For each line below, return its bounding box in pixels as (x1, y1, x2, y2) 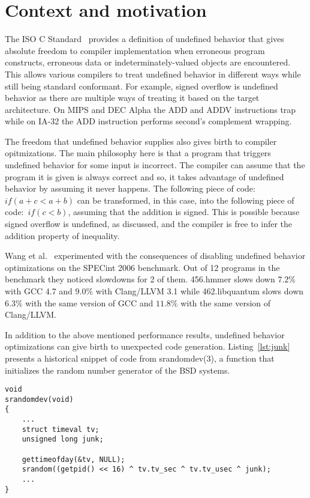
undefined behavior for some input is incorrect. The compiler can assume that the (5, 159, 305, 171)
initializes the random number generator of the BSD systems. (5, 363, 230, 376)
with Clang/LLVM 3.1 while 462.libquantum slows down (95, 285, 304, 297)
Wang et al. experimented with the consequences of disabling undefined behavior (5, 249, 306, 262)
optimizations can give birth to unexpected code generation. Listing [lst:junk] (5, 340, 290, 353)
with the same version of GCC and (25, 296, 154, 309)
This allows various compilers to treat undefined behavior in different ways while (5, 67, 301, 80)
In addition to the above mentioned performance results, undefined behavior (5, 328, 285, 341)
